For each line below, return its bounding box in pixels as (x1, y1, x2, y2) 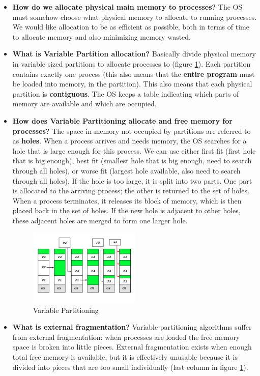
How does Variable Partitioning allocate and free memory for (12, 115, 233, 126)
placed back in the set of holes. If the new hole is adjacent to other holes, (12, 205, 241, 216)
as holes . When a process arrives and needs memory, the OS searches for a (12, 135, 247, 146)
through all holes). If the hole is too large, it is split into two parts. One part (12, 175, 252, 186)
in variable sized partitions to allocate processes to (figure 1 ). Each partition (12, 58, 251, 69)
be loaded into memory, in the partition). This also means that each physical (12, 78, 252, 89)
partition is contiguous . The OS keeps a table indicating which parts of (12, 88, 239, 99)
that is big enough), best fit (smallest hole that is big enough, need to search (12, 155, 252, 166)
